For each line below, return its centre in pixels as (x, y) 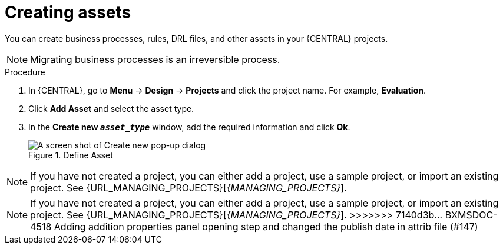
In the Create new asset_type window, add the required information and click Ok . (189, 127)
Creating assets (68, 12)
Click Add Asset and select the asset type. (111, 108)
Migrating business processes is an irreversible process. (155, 59)
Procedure (25, 72)
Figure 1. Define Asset (71, 155)
